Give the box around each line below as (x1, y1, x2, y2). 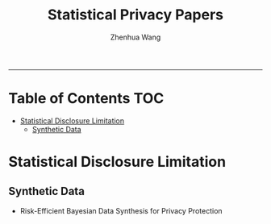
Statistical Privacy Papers (47, 6, 224, 24)
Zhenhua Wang (110, 32, 161, 42)
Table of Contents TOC (8, 89, 165, 108)
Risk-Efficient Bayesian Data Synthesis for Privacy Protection (19, 205, 223, 215)
